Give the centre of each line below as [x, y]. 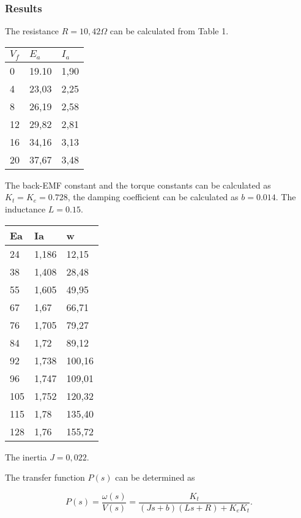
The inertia [26, 456]
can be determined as [155, 477]
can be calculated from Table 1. [169, 31]
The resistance [32, 31]
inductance [25, 208]
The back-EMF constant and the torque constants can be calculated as [138, 185]
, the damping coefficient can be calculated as [153, 197]
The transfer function [45, 477]
